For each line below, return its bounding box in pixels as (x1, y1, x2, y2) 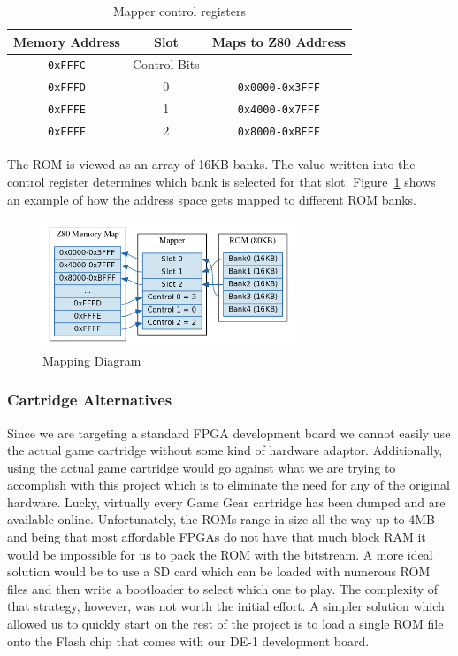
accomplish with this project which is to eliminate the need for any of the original (7, 475, 450, 494)
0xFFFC (48, 59, 86, 73)
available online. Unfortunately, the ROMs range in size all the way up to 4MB (7, 510, 436, 529)
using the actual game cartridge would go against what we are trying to (7, 458, 396, 476)
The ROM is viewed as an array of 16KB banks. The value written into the (7, 155, 416, 174)
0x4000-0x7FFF (237, 104, 320, 117)
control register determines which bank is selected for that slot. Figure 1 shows (7, 172, 436, 190)
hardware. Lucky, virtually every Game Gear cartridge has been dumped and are (7, 492, 446, 511)
